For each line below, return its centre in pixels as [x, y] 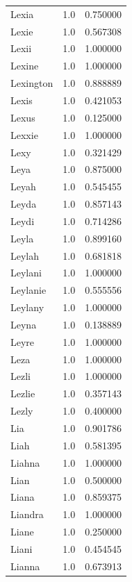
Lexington [32, 83]
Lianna [25, 566]
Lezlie [23, 393]
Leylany [27, 307]
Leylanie [28, 290]
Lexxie [24, 134]
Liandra [27, 514]
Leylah [25, 255]
